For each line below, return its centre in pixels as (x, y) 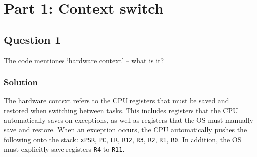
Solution (21, 82)
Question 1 (32, 39)
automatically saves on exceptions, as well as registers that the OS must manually (128, 120)
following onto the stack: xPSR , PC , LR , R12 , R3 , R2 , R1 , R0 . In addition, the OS (123, 139)
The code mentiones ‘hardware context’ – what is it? (84, 60)
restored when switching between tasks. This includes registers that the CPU (121, 110)
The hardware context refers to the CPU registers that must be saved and (117, 100)
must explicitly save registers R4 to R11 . (64, 149)
